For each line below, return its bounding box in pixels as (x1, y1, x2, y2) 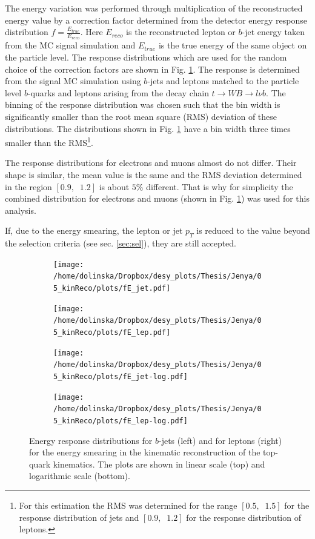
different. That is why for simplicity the (146, 180, 293, 193)
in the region (5, 180, 52, 193)
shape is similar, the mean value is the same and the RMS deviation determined (5, 168, 302, 181)
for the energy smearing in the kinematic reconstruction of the (29, 446, 260, 458)
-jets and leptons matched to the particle (147, 74, 299, 87)
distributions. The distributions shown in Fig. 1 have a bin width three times (5, 122, 291, 134)
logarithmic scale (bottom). (29, 469, 130, 482)
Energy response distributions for (29, 434, 153, 446)
